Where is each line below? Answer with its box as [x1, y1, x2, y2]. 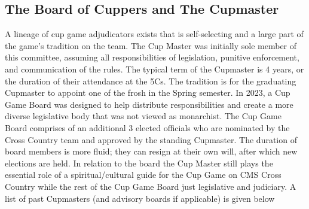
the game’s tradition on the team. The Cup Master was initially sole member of [5, 39, 297, 52]
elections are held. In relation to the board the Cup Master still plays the [5, 156, 273, 169]
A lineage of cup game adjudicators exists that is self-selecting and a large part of [5, 28, 304, 40]
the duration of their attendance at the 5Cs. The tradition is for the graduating [5, 74, 296, 87]
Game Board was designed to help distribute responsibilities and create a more [5, 98, 293, 110]
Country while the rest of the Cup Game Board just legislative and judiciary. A [5, 180, 296, 192]
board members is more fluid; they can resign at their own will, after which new [5, 145, 298, 157]
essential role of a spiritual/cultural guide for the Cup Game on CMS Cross [5, 168, 282, 181]
